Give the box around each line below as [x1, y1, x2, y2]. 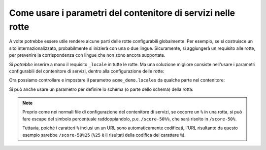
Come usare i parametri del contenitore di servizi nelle [9, 7, 235, 18]
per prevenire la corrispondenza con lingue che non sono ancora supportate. [9, 52, 166, 58]
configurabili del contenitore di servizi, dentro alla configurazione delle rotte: [9, 68, 165, 74]
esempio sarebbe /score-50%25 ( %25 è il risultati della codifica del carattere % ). [22, 132, 186, 138]
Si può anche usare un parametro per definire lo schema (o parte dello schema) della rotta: [9, 86, 194, 92]
